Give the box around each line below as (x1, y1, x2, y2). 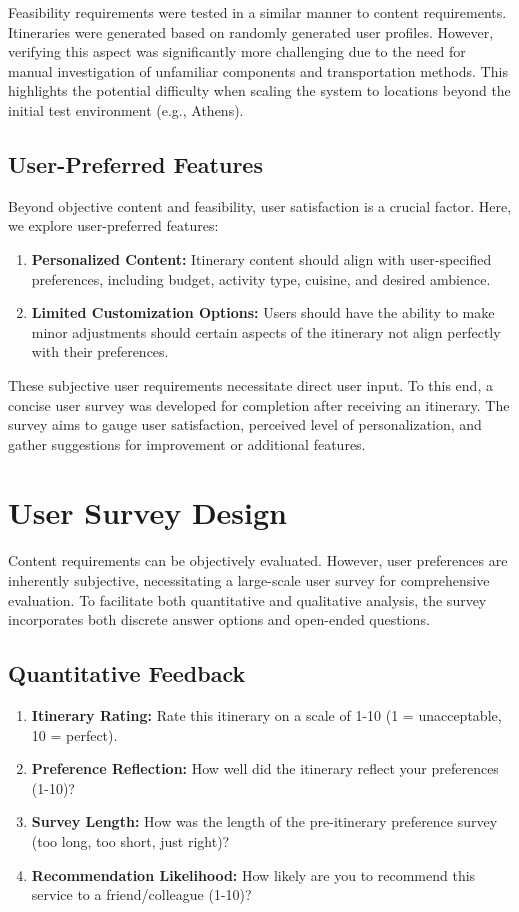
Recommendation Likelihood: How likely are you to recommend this (31, 864, 476, 885)
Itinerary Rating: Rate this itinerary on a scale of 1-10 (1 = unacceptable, (31, 705, 502, 725)
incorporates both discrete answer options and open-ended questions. (8, 609, 430, 630)
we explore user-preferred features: (8, 215, 219, 236)
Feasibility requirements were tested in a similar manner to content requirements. (8, 2, 507, 22)
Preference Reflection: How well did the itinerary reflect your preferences (31, 758, 499, 779)
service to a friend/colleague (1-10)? (31, 884, 252, 905)
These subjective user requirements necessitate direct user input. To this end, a (8, 374, 493, 395)
